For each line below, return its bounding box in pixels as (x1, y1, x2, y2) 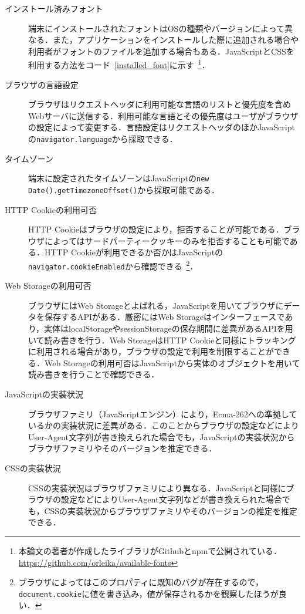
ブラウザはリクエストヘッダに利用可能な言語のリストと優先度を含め (28, 98, 291, 110)
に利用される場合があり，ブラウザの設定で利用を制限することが (28, 345, 274, 357)
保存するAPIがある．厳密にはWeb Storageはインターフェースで (44, 311, 285, 323)
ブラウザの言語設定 (5, 78, 79, 90)
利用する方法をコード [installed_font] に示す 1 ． (28, 57, 210, 71)
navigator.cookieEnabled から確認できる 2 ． (28, 258, 198, 272)
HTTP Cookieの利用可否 (5, 203, 97, 215)
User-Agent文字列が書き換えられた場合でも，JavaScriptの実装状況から (28, 430, 295, 443)
